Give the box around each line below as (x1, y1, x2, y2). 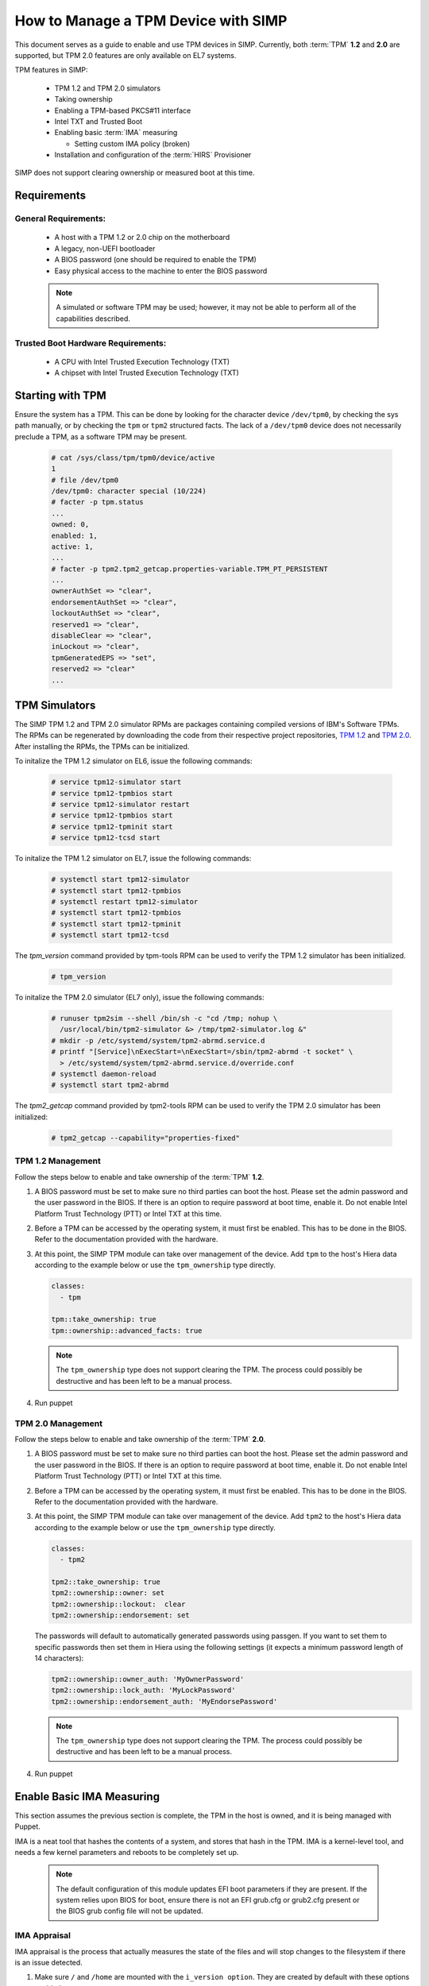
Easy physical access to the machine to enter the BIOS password (54, 266, 268, 276)
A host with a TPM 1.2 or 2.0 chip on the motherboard (54, 233, 230, 242)
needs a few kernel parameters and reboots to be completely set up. (14, 1847, 239, 1857)
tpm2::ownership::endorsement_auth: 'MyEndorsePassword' (51, 1697, 278, 1706)
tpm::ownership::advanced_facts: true (51, 1326, 203, 1335)
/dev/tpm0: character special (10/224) (51, 486, 207, 496)
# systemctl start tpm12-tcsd (51, 930, 169, 940)
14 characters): (34, 1653, 84, 1663)
